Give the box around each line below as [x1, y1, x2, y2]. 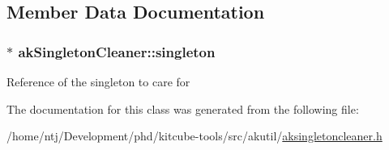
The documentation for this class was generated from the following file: [6, 100, 359, 117]
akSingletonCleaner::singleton [18, 41, 216, 61]
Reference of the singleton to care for [6, 73, 190, 90]
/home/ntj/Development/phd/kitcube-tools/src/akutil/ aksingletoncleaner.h [6, 127, 383, 144]
